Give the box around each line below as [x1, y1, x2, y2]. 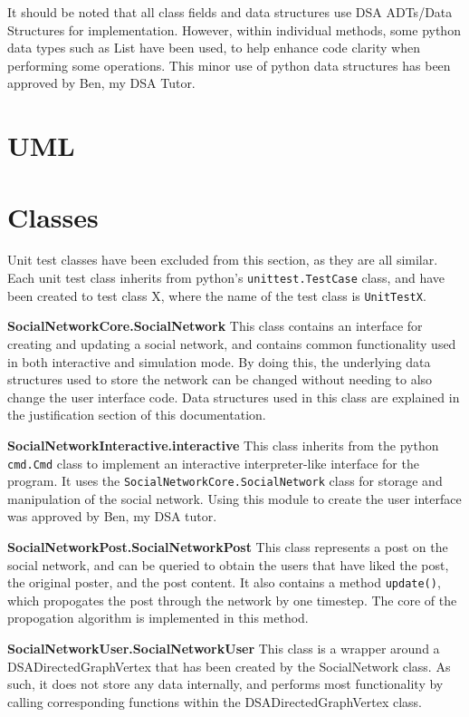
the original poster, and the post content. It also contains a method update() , [7, 573, 441, 592]
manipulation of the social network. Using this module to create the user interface [7, 489, 462, 508]
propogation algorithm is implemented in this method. [7, 608, 309, 627]
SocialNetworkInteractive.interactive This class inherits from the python [7, 435, 439, 454]
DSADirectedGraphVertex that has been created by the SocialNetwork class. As [7, 656, 451, 675]
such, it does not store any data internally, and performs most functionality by [7, 674, 444, 693]
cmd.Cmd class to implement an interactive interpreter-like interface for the [7, 453, 419, 472]
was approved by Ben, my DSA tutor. [7, 507, 217, 526]
